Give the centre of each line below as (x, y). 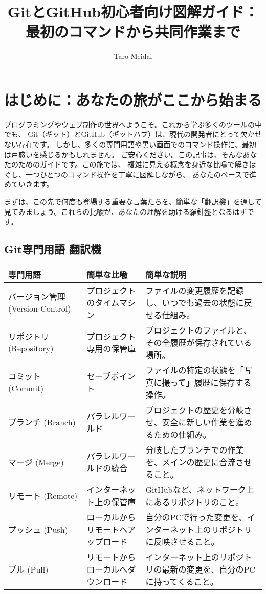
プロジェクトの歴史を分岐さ (199, 410)
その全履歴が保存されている (198, 342)
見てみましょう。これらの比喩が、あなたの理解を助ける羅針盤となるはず (126, 211)
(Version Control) (40, 308)
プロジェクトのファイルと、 (198, 330)
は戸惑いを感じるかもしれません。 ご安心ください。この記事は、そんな (124, 154)
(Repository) (31, 348)
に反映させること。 (182, 541)
